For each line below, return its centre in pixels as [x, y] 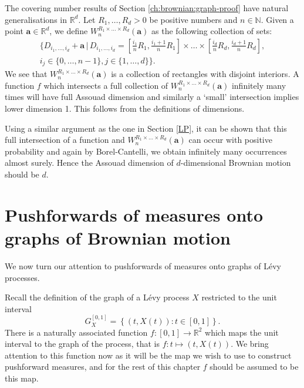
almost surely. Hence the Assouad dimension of [89, 163]
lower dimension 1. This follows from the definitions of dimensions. [125, 108]
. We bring [250, 344]
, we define [69, 31]
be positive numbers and [193, 19]
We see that [26, 74]
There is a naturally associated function [76, 332]
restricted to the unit [239, 297]
